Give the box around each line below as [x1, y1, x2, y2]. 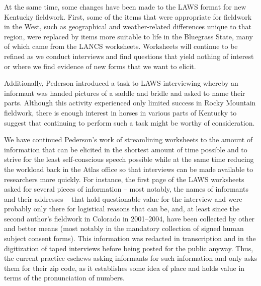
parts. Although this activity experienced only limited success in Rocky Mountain [4, 97, 256, 108]
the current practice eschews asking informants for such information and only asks [4, 253, 257, 263]
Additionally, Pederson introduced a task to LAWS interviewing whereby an [4, 78, 238, 88]
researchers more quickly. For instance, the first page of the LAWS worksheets [4, 174, 244, 184]
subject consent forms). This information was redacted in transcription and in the [4, 233, 256, 244]
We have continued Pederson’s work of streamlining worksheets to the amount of [4, 134, 253, 145]
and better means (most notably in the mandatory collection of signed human [4, 223, 244, 234]
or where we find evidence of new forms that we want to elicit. [4, 61, 196, 71]
